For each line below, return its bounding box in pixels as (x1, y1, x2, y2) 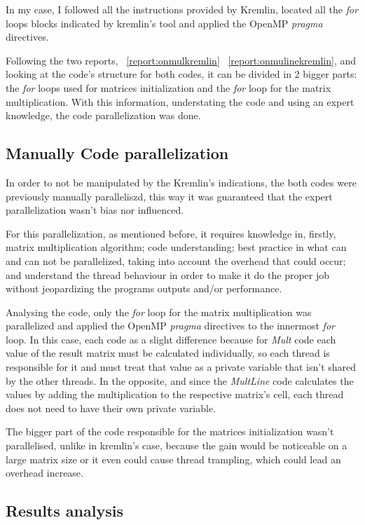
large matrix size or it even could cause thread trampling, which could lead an (6, 451, 341, 466)
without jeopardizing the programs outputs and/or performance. (6, 281, 282, 296)
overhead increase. (6, 465, 83, 480)
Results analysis (6, 500, 123, 521)
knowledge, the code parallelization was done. (6, 108, 201, 123)
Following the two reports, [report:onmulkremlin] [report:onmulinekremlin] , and (6, 53, 357, 67)
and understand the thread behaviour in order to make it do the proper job (6, 267, 330, 282)
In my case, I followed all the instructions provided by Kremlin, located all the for (6, 2, 359, 16)
